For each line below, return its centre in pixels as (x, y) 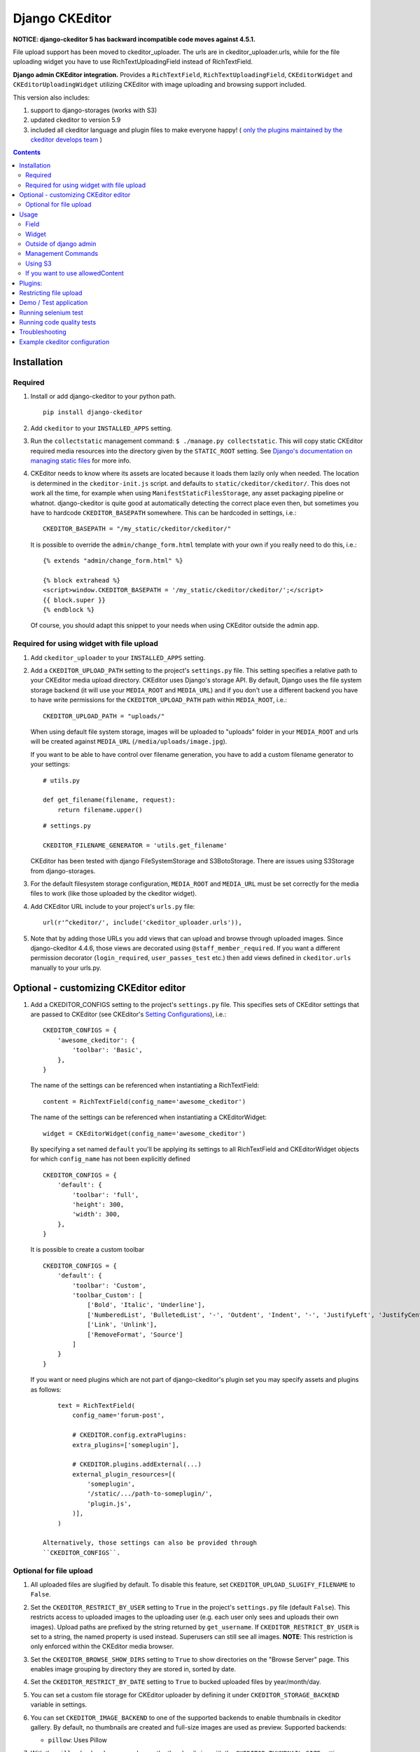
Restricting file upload (51, 293)
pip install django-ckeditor (93, 412)
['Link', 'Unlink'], (122, 1325)
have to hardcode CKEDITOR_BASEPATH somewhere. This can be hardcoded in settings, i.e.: (163, 512)
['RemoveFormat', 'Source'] (135, 1334)
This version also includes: (51, 97)
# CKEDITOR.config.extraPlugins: (129, 1435)
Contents (27, 152)
